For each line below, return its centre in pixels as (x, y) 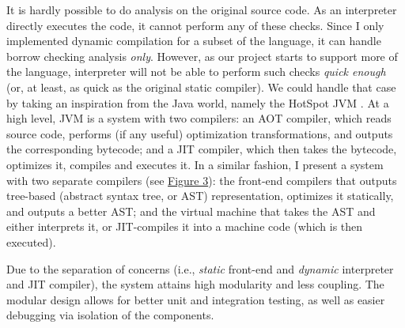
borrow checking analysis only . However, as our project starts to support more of (202, 56)
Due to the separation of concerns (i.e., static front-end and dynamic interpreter (200, 268)
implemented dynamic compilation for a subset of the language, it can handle (194, 41)
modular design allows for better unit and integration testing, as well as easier (196, 299)
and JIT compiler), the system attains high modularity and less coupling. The (195, 284)
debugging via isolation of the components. (110, 315)
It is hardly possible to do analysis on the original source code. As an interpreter (202, 9)
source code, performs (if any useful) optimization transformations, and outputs (200, 133)
